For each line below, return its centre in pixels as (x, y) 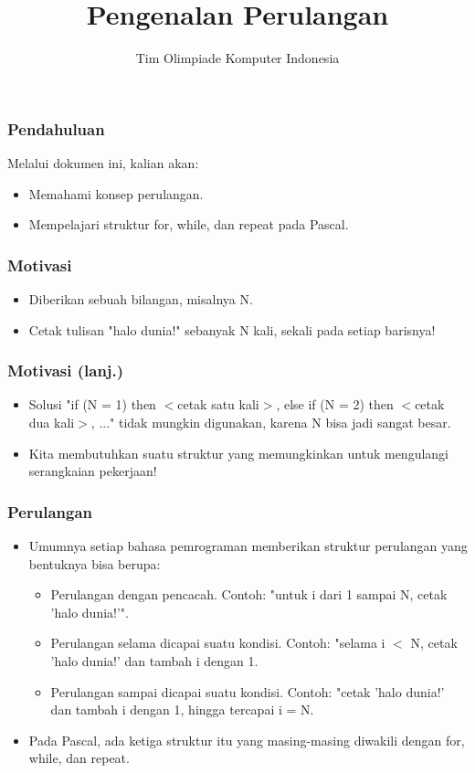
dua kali (52, 423)
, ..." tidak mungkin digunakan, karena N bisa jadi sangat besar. (271, 423)
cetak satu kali (218, 404)
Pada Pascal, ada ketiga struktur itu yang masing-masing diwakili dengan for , (247, 740)
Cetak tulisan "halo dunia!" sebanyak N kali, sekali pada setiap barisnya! (232, 329)
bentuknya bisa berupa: (95, 563)
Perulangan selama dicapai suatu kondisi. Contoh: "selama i (218, 643)
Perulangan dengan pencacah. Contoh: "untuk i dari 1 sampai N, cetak (249, 594)
